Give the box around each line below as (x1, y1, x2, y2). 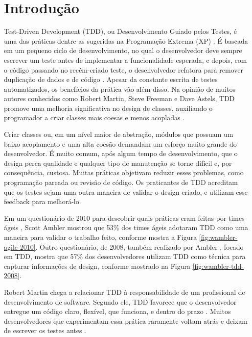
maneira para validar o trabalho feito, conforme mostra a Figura (4, 232, 197, 242)
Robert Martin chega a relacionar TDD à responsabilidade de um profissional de (4, 286, 245, 297)
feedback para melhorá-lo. (4, 196, 81, 207)
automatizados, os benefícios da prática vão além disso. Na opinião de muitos (4, 83, 235, 94)
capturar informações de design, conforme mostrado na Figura (4, 260, 191, 271)
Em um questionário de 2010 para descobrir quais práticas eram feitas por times (4, 212, 245, 223)
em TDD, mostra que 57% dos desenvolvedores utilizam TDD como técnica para (4, 251, 246, 261)
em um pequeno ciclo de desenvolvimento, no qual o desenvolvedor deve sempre (4, 45, 242, 55)
